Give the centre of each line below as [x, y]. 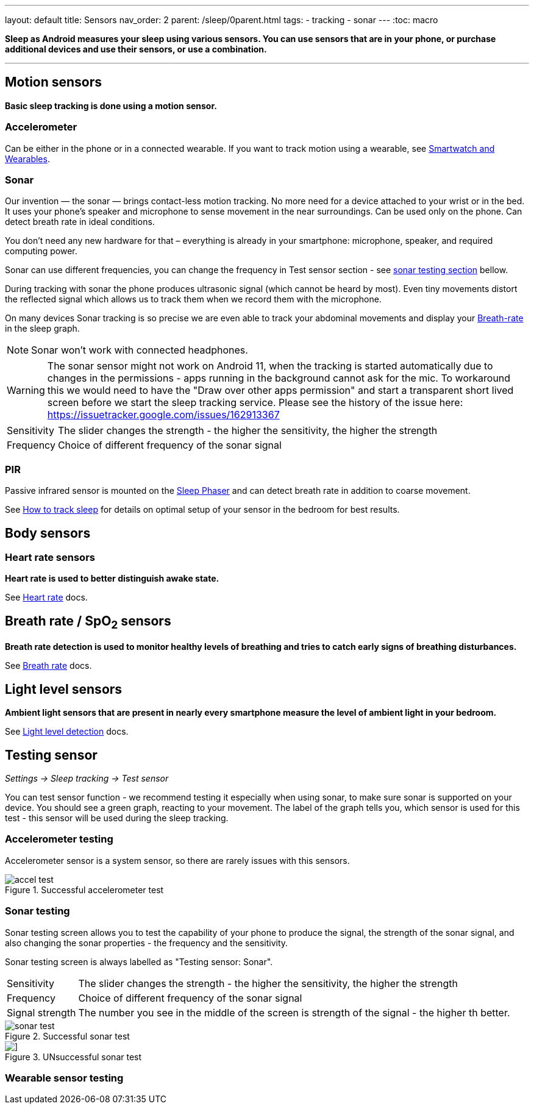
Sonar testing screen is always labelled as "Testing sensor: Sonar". [139, 961]
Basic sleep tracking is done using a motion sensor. [111, 105]
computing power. [41, 251]
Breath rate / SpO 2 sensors [88, 622]
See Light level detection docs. [67, 732]
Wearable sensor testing [64, 1078]
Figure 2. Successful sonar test [67, 1036]
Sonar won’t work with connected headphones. [140, 350]
